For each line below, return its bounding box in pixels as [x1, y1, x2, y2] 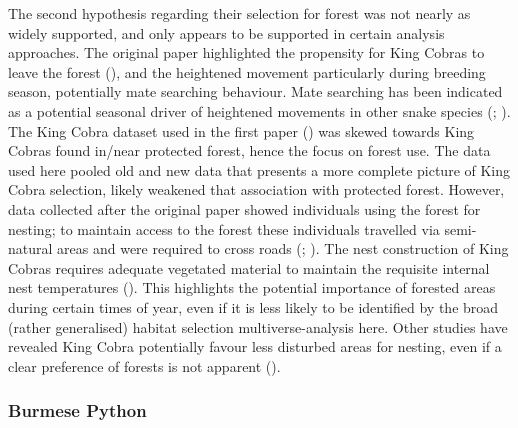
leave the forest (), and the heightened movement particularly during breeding [8, 61, 486, 82]
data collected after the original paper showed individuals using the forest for [8, 198, 481, 219]
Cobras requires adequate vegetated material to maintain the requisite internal [8, 257, 490, 278]
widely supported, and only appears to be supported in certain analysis [8, 22, 445, 43]
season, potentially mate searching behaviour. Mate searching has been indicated [8, 81, 503, 102]
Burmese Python [8, 398, 147, 423]
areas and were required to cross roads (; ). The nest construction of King [57, 238, 509, 259]
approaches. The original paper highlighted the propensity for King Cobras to [8, 42, 485, 63]
